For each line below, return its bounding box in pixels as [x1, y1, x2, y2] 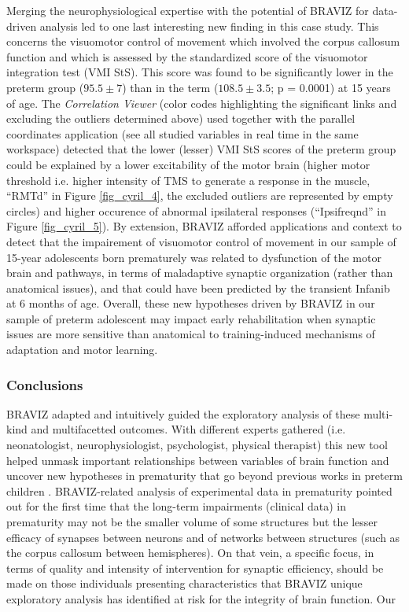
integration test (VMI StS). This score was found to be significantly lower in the [6, 64, 393, 80]
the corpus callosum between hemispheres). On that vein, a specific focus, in [6, 544, 374, 561]
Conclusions [6, 374, 83, 394]
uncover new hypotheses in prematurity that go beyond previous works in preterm [6, 467, 403, 484]
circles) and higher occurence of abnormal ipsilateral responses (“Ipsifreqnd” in [6, 202, 386, 219]
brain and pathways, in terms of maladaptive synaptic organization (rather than [6, 264, 393, 281]
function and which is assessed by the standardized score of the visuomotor [6, 48, 368, 65]
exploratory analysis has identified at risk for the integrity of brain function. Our [6, 591, 396, 606]
